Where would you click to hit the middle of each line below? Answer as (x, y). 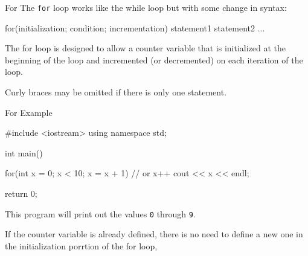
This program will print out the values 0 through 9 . (100, 213)
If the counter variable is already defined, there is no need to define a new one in (154, 234)
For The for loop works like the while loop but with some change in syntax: (146, 7)
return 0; (21, 193)
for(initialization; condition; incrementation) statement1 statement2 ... (135, 27)
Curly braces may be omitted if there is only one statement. (116, 92)
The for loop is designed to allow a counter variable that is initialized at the (146, 48)
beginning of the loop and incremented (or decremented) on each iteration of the (154, 59)
